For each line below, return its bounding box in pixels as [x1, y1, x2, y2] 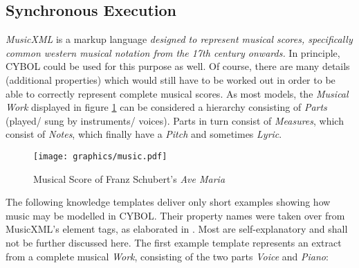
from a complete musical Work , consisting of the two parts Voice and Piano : [6, 249, 329, 263]
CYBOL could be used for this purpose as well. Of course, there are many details [6, 59, 350, 73]
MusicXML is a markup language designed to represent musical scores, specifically [6, 32, 353, 46]
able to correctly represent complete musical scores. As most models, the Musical [6, 86, 349, 100]
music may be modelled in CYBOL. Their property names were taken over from [6, 208, 345, 222]
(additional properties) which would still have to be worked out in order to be [6, 72, 335, 87]
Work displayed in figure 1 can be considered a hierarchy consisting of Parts [6, 100, 327, 114]
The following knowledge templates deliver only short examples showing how [6, 195, 331, 209]
